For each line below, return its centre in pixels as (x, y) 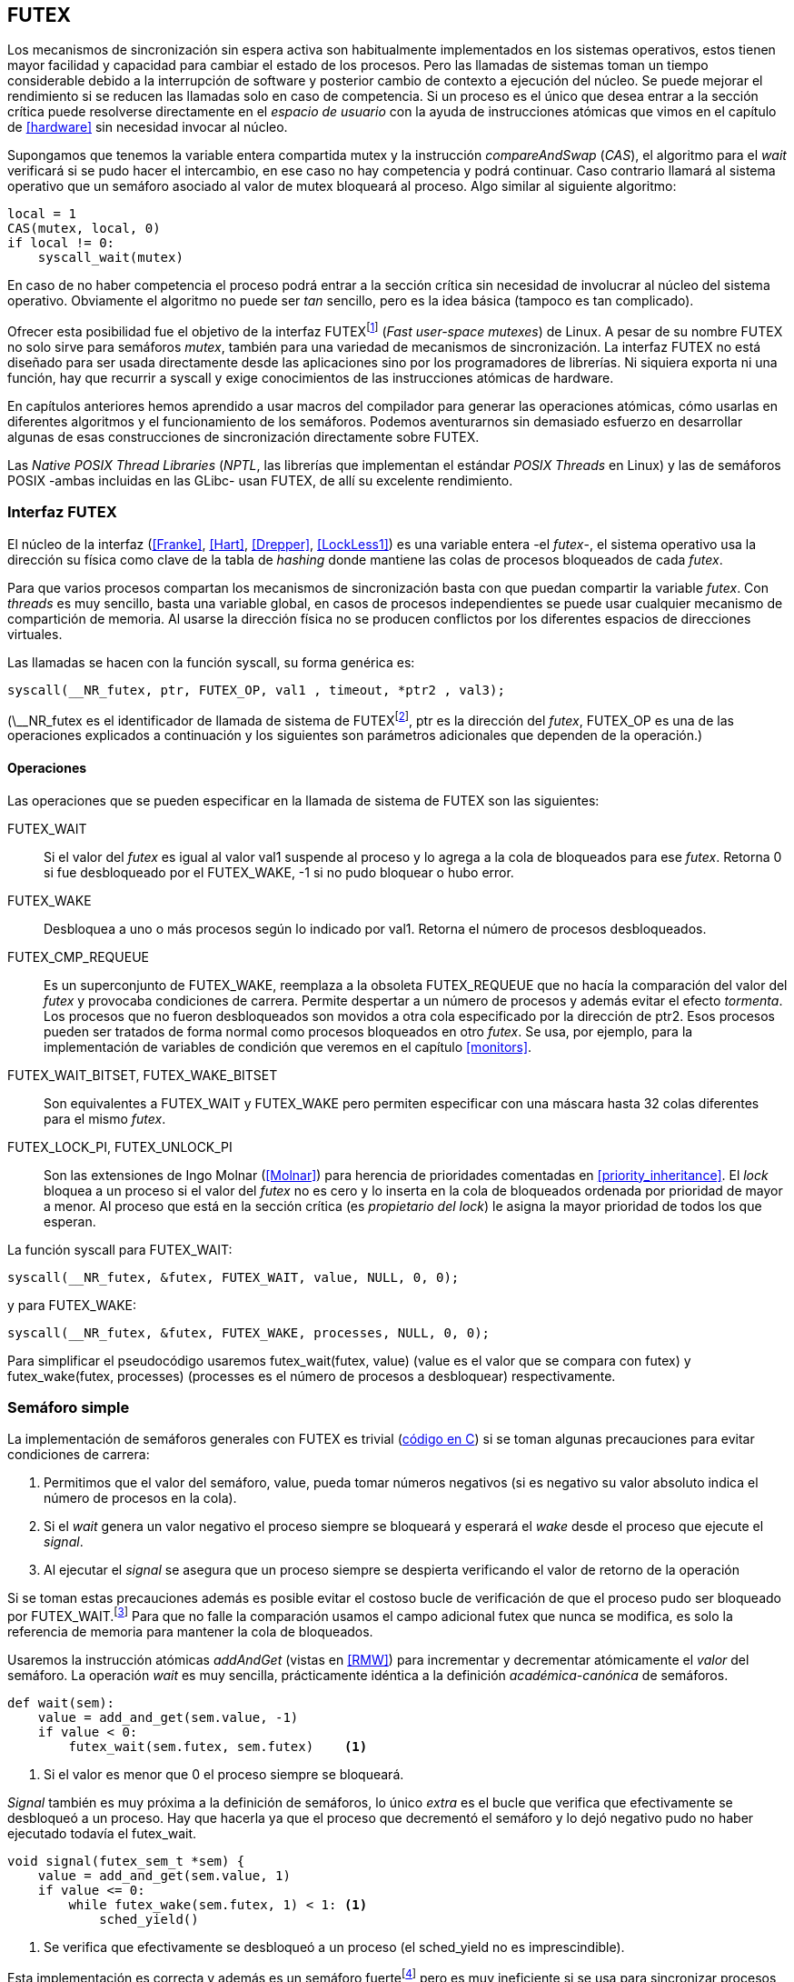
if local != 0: (61, 243)
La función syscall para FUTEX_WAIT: (120, 1249)
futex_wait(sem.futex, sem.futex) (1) (218, 1747)
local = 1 (42, 214)
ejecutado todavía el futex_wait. (102, 1834)
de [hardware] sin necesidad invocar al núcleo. (148, 127)
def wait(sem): (61, 1703)
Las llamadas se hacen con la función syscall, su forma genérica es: (211, 662)
